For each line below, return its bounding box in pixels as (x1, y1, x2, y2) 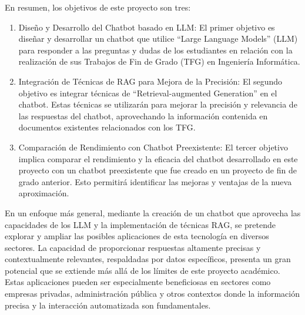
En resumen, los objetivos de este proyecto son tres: (5, 1, 191, 13)
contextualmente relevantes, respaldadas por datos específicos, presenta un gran (5, 253, 291, 265)
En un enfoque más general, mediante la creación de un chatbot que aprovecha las (5, 206, 301, 219)
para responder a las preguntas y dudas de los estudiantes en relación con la (18, 43, 293, 56)
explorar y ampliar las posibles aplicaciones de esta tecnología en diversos (5, 230, 269, 242)
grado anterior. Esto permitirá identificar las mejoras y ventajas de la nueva (18, 175, 292, 187)
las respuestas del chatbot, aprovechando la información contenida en (18, 109, 268, 122)
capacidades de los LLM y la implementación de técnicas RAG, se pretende (5, 218, 276, 230)
